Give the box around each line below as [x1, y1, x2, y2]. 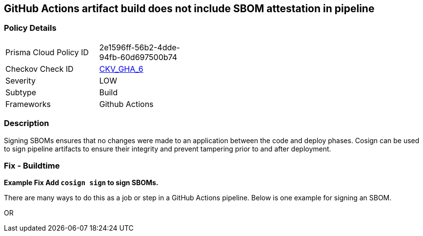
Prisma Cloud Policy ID [5, 47, 89, 57]
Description [4, 118, 49, 129]
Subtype [5, 87, 37, 97]
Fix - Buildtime [4, 160, 60, 171]
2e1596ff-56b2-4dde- [99, 42, 180, 52]
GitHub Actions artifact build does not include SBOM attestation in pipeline [4, 2, 375, 15]
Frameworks [5, 99, 51, 109]
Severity [5, 75, 36, 86]
